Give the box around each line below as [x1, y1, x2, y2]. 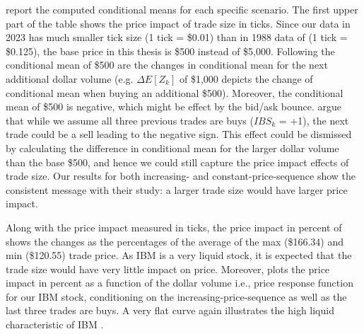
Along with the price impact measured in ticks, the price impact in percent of [6, 219, 342, 234]
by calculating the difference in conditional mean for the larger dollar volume [6, 140, 339, 155]
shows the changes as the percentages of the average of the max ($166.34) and [6, 234, 344, 248]
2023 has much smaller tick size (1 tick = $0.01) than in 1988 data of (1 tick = [6, 30, 348, 45]
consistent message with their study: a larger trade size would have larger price [6, 182, 348, 197]
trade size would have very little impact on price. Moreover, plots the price [6, 261, 330, 276]
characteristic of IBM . [6, 317, 104, 332]
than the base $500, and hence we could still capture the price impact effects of [6, 154, 349, 169]
